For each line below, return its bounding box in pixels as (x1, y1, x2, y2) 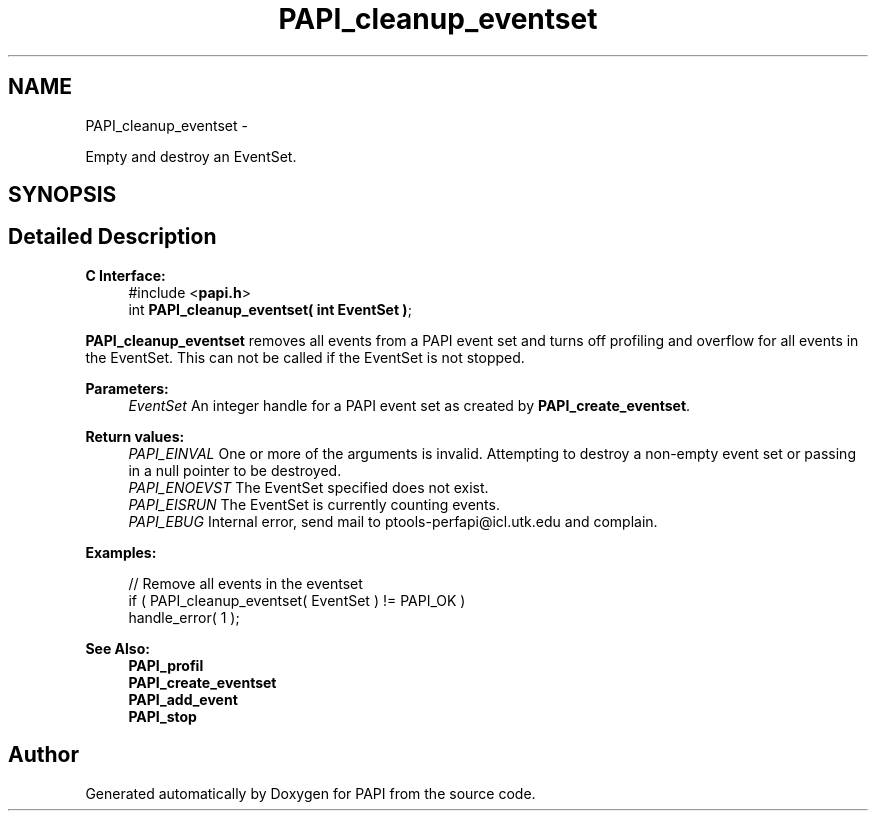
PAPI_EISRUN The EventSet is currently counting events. (128, 495, 500, 513)
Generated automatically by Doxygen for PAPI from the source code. (85, 784, 536, 802)
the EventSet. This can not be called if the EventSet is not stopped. (85, 348, 525, 366)
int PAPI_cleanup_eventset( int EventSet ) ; (128, 300, 412, 318)
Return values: (85, 427, 185, 445)
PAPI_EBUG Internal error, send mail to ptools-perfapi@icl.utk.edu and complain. (128, 512, 658, 530)
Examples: (85, 543, 157, 561)
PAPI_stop (128, 707, 197, 725)
